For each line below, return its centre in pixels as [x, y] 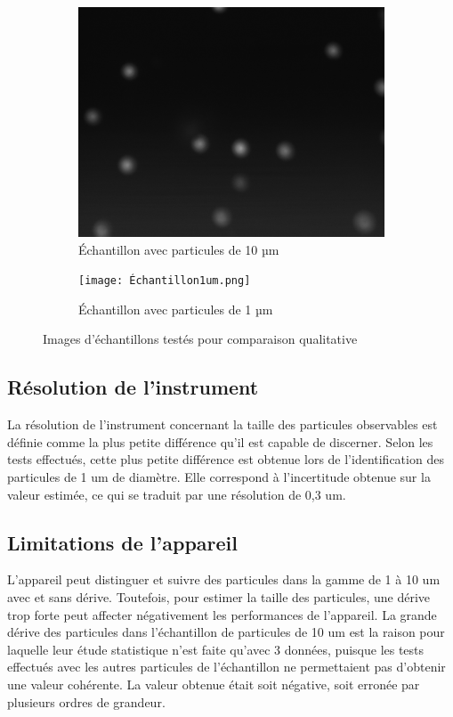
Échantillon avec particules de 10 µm [179, 249]
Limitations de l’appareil [122, 542]
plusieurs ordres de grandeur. [86, 701]
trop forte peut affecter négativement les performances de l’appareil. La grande [222, 614]
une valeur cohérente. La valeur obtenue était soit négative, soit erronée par [214, 684]
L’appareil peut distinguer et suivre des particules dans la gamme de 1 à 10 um [224, 579]
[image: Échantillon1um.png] [165, 281]
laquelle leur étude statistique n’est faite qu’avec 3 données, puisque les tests [216, 649]
